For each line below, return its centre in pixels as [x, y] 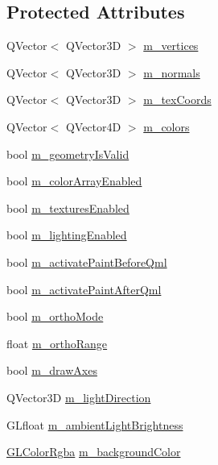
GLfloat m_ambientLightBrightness [95, 424]
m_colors [167, 126]
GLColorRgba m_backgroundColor [94, 452]
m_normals [172, 72]
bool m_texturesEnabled [68, 208]
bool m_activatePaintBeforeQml [87, 262]
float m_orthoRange [57, 343]
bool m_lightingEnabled [67, 235]
